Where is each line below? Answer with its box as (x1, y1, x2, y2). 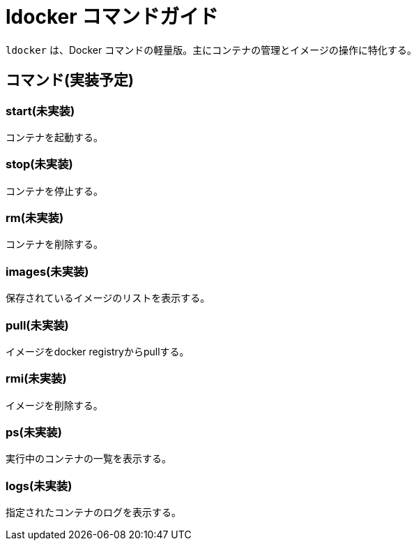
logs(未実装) (6, 478, 72, 493)
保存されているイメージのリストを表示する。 (6, 292, 210, 304)
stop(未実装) (6, 157, 73, 172)
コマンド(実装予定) (6, 71, 134, 89)
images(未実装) (6, 264, 89, 279)
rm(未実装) (6, 211, 64, 226)
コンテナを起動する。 (6, 131, 103, 143)
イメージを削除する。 (6, 399, 103, 411)
